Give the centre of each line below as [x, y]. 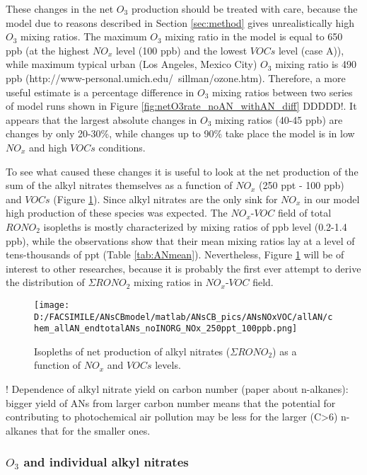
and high [48, 147]
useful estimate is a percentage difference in [100, 92]
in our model [332, 199]
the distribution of [45, 282]
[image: [52, 305]
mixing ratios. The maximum [84, 36]
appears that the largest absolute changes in [101, 119]
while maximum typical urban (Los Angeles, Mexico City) [132, 64]
